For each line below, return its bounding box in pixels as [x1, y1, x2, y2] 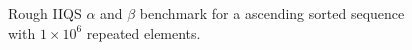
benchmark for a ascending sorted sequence [139, 3, 405, 23]
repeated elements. [86, 22, 201, 43]
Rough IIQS [8, 3, 82, 23]
